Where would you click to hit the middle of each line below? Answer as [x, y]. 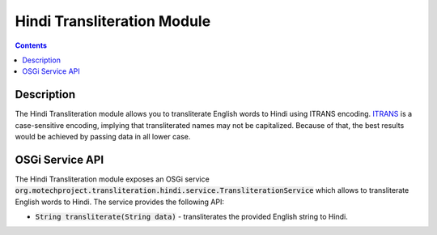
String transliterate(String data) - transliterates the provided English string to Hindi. [191, 217]
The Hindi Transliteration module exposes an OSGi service [112, 179]
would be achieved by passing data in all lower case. [103, 137]
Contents [31, 45]
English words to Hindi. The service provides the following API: [119, 202]
